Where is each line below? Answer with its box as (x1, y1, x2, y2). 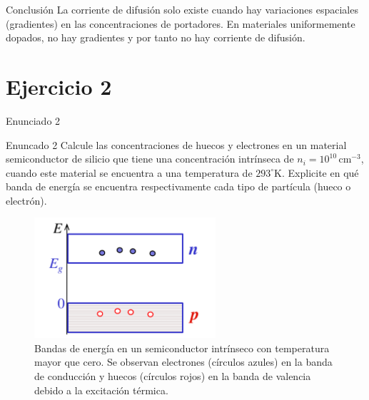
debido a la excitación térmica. (34, 382, 168, 397)
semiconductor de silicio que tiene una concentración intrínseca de (6, 151, 294, 166)
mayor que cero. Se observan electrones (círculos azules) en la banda (34, 354, 333, 369)
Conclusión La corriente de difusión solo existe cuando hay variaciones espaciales (6, 2, 358, 16)
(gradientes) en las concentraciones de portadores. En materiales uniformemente (6, 16, 355, 31)
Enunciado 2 (6, 113, 61, 128)
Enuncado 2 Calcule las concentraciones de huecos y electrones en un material (6, 137, 347, 152)
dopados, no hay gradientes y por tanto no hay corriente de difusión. (6, 30, 305, 45)
